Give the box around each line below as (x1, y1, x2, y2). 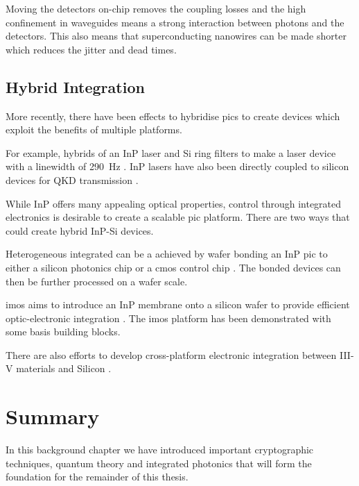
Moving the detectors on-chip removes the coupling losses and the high (6, 1, 306, 15)
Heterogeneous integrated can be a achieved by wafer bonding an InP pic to (6, 246, 328, 261)
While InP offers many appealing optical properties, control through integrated (6, 196, 342, 210)
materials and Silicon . (16, 361, 112, 376)
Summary (6, 402, 100, 430)
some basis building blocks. (6, 324, 121, 339)
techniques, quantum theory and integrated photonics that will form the (6, 455, 312, 470)
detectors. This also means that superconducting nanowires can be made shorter (6, 28, 347, 43)
